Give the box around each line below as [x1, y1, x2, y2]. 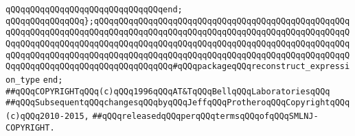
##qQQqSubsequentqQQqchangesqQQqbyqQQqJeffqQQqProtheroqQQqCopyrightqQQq [5, 98, 350, 108]
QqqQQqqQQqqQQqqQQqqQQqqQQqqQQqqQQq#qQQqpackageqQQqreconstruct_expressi [5, 62, 350, 72]
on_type [5, 74, 41, 85]
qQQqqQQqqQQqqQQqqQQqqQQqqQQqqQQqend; [5, 5, 183, 14]
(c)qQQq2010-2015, [5, 111, 89, 121]
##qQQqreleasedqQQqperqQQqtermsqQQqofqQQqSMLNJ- [92, 111, 319, 121]
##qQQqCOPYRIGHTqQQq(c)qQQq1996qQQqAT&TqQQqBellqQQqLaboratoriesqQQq [5, 86, 330, 96]
